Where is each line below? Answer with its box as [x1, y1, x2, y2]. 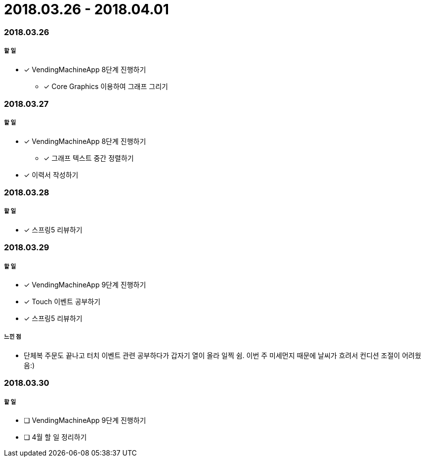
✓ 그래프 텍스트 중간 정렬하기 [43, 153, 134, 162]
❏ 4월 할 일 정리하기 [24, 432, 87, 441]
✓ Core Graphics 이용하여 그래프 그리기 [43, 82, 168, 91]
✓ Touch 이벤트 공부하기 [24, 297, 101, 306]
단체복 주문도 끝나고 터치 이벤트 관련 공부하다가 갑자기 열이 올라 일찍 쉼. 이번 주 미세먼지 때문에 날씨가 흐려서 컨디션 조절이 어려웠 [24, 351, 422, 360]
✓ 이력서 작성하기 [24, 170, 79, 179]
